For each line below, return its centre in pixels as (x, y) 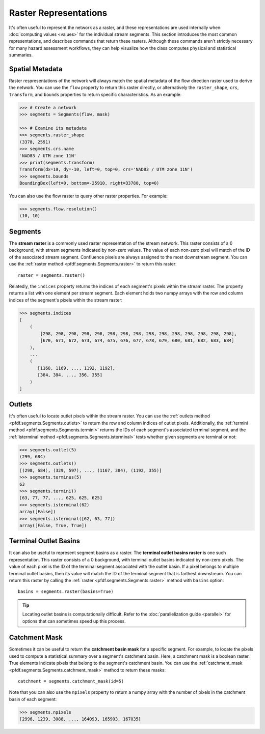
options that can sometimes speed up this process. (74, 621)
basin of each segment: (33, 699)
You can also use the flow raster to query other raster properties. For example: (88, 196)
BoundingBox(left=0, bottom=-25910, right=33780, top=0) (89, 183)
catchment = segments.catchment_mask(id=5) (71, 681)
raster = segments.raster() (52, 275)
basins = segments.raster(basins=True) (66, 592)
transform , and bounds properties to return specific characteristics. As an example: (95, 94)
